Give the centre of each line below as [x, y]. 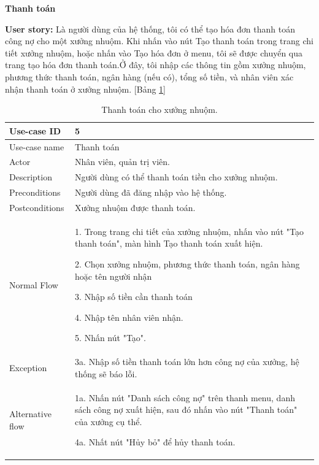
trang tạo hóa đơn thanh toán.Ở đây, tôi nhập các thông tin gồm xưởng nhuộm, [156, 65]
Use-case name [37, 146]
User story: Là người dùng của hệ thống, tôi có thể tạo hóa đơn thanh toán [150, 29]
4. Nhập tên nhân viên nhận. [129, 317]
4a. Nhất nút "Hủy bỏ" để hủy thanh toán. [155, 442]
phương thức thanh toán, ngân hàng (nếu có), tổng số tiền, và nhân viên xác [149, 76]
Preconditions [35, 192]
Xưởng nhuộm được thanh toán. [135, 207]
